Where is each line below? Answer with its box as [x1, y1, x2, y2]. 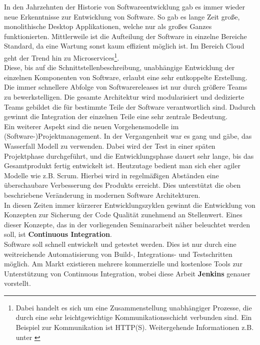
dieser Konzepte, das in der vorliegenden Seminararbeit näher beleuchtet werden [4, 219, 250, 229]
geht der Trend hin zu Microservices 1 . [4, 51, 119, 63]
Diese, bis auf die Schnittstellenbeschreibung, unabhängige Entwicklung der [4, 62, 235, 73]
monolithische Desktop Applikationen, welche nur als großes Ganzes [4, 21, 212, 32]
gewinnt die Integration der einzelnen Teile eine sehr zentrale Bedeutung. [4, 111, 227, 122]
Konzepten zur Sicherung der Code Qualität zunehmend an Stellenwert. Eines [4, 209, 242, 220]
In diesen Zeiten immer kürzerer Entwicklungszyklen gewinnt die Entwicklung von [4, 199, 255, 210]
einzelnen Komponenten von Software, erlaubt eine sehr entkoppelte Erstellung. [4, 72, 247, 82]
